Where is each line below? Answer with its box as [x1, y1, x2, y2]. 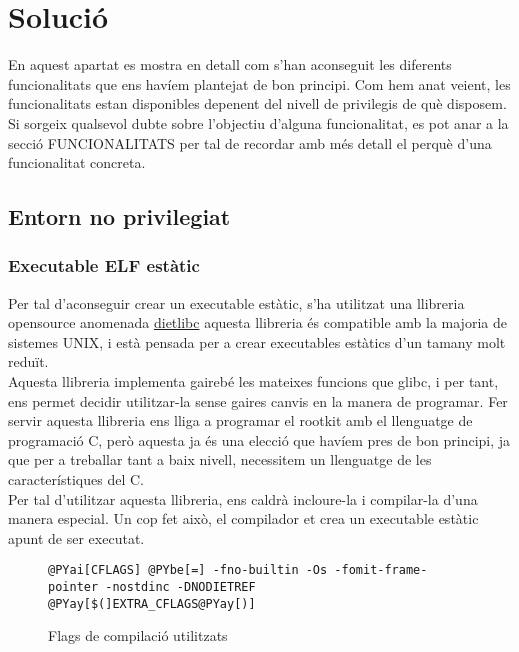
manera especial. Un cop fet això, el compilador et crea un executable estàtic [8, 508, 479, 529]
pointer [48, 580, 99, 595]
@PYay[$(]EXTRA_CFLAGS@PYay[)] [48, 596, 256, 611]
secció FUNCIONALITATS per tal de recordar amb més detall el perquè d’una [8, 132, 492, 153]
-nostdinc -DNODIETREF [105, 580, 256, 595]
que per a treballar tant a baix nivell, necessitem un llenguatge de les [8, 449, 432, 470]
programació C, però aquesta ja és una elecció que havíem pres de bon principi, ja [8, 429, 511, 450]
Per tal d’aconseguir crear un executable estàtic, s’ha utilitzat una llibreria [8, 292, 465, 313]
